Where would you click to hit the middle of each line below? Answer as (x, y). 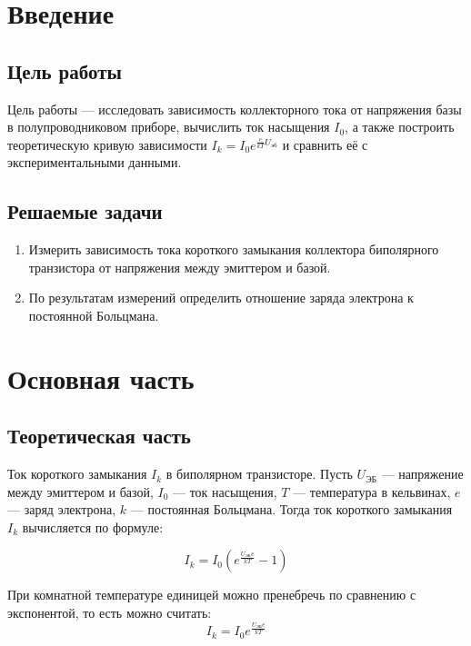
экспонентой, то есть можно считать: (110, 613)
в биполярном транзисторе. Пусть (259, 474)
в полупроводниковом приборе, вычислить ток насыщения (169, 127)
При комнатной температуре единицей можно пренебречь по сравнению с (212, 595)
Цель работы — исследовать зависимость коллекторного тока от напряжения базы (235, 109)
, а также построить (400, 127)
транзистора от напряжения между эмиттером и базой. (180, 267)
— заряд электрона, (62, 509)
